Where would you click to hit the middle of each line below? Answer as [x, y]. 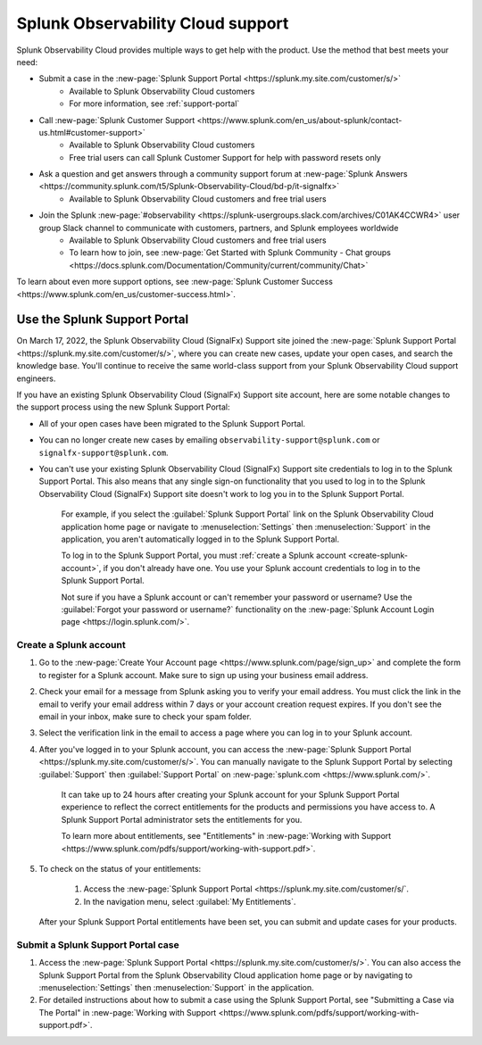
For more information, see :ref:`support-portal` [154, 104]
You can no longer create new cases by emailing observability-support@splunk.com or [209, 440]
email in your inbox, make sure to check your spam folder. [145, 717]
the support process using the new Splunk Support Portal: [124, 407]
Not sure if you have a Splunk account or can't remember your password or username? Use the [237, 597]
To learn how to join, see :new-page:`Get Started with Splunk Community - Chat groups [230, 253]
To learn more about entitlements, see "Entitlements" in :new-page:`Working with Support [226, 836]
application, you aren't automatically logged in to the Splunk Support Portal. [200, 539]
